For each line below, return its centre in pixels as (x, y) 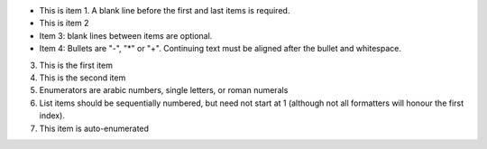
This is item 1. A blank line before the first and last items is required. (165, 10)
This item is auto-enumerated (94, 128)
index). (52, 116)
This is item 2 (64, 23)
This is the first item (76, 65)
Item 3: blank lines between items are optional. (126, 35)
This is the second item (83, 78)
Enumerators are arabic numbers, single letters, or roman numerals (164, 90)
